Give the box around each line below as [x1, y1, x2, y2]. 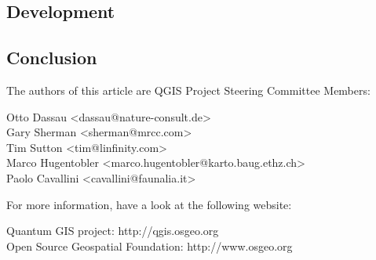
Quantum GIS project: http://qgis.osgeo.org [6, 222, 219, 239]
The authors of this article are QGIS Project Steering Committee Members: [6, 81, 371, 98]
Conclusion [6, 45, 97, 70]
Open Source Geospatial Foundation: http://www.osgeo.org [6, 237, 293, 254]
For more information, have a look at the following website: [6, 196, 292, 212]
